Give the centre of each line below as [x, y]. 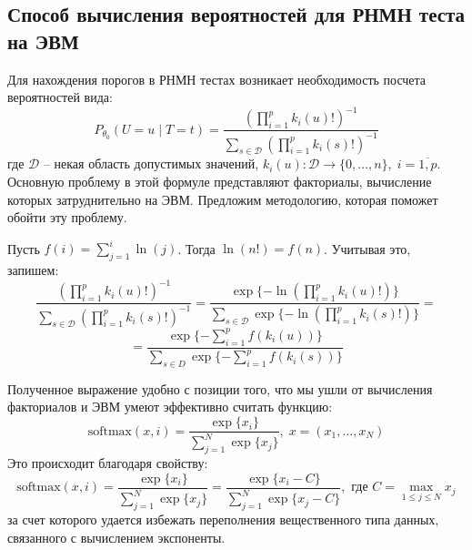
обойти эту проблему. [67, 217]
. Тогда [196, 248]
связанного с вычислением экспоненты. [116, 537]
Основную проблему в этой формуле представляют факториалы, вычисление [220, 182]
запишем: [33, 270]
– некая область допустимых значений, [151, 163]
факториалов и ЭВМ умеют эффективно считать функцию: [170, 407]
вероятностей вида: [60, 97]
